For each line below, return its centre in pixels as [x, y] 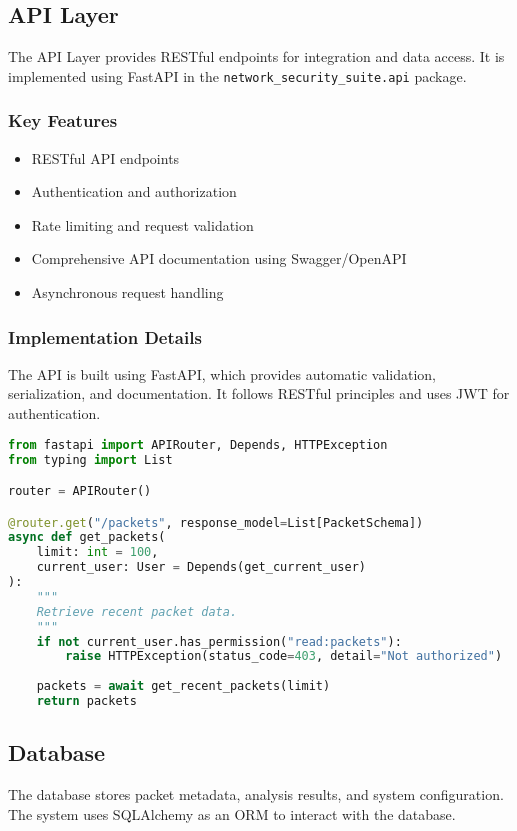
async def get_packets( [87, 537]
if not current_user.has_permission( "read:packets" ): [219, 641]
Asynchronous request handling [127, 292]
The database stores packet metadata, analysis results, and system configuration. [256, 794]
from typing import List [90, 459]
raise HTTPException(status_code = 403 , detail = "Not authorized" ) [284, 656]
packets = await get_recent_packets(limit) [183, 686]
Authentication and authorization [134, 191]
